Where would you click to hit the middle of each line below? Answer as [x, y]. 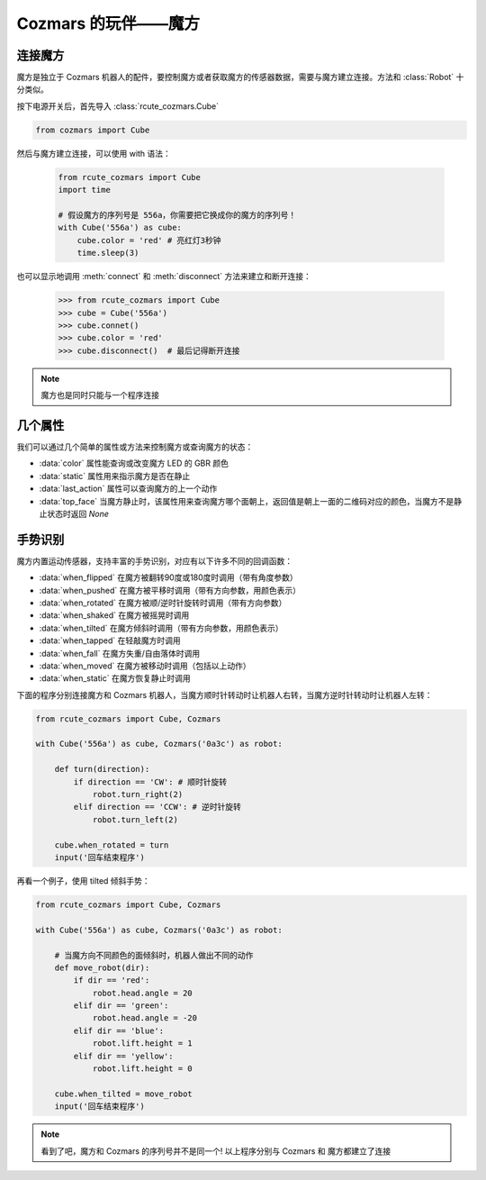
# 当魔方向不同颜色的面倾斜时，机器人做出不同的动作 [154, 955]
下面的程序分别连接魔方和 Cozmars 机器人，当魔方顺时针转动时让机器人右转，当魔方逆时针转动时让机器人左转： [225, 694]
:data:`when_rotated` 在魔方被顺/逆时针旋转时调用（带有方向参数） [163, 603]
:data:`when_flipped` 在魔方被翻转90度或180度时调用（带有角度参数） [169, 577]
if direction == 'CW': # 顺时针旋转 [150, 782]
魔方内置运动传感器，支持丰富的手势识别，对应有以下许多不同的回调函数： [154, 561]
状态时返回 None [78, 513]
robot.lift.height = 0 [142, 1069]
